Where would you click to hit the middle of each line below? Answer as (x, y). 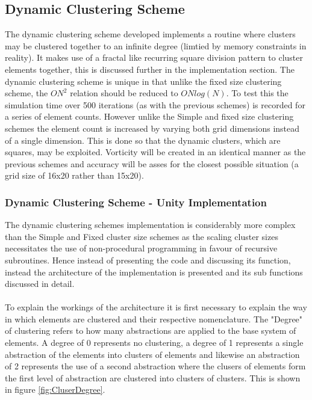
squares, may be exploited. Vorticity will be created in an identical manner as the (155, 152)
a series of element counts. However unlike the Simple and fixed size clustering (149, 116)
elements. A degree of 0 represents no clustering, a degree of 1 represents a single (154, 343)
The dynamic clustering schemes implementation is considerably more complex (150, 225)
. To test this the (257, 93)
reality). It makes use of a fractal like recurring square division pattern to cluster (154, 57)
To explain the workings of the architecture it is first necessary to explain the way (156, 307)
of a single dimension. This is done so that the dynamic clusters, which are (143, 140)
